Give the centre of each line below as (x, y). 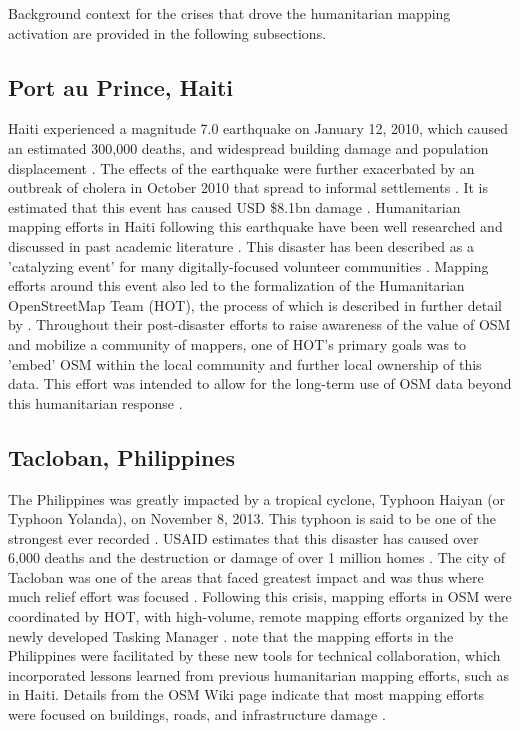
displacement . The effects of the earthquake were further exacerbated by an (241, 167)
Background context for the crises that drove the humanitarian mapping (229, 13)
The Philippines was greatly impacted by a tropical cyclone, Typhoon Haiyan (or (257, 498)
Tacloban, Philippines (121, 456)
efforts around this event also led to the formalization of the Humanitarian (236, 285)
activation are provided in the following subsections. (167, 32)
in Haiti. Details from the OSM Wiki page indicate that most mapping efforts (246, 694)
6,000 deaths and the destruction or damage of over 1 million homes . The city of (256, 557)
